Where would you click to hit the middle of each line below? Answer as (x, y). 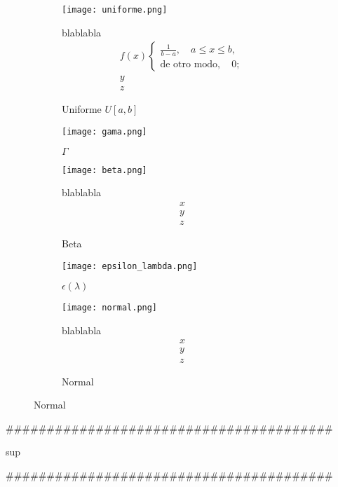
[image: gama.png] (104, 131)
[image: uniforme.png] (115, 10)
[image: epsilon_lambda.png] (130, 266)
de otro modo (189, 64)
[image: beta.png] (104, 170)
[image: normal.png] (110, 308)
